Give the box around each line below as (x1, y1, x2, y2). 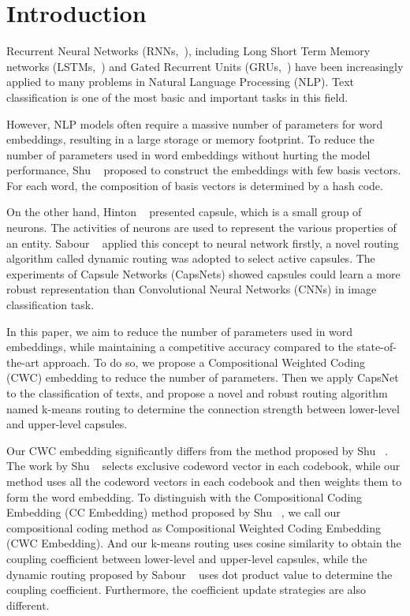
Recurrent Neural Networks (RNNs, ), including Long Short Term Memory (6, 43, 371, 59)
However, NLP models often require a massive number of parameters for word (6, 115, 383, 132)
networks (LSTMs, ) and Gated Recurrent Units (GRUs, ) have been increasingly (6, 58, 404, 74)
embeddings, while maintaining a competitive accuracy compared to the (6, 338, 353, 355)
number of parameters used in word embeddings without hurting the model (6, 146, 371, 162)
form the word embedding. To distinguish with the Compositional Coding (6, 488, 363, 505)
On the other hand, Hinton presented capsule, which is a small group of (6, 203, 362, 220)
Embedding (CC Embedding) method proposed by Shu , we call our (6, 504, 341, 521)
